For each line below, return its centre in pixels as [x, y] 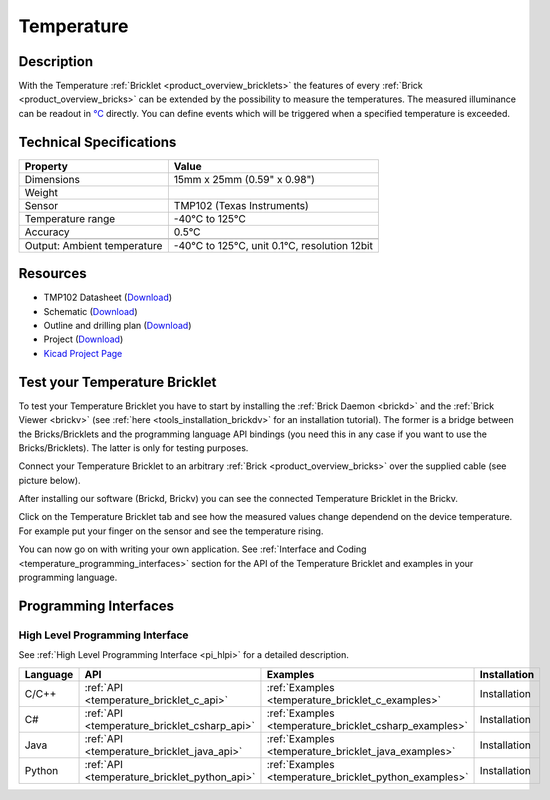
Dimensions [52, 179]
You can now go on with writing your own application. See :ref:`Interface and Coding [192, 549]
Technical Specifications [97, 141]
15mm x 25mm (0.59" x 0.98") [244, 179]
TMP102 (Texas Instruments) [241, 205]
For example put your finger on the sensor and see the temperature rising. [171, 531]
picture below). [49, 480]
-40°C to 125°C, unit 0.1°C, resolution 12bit [273, 245]
